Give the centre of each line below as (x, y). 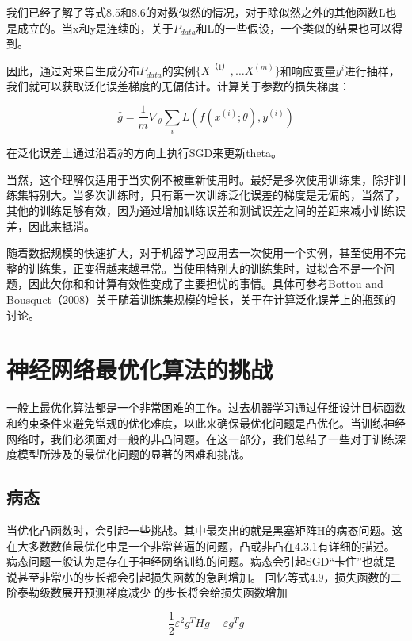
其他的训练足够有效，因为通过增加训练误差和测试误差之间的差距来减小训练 (200, 211)
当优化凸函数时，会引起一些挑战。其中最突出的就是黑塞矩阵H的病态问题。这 (205, 530)
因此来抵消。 (61, 226)
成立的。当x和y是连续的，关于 (95, 27)
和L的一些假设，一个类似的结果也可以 (294, 27)
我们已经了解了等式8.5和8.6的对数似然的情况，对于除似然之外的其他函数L (196, 12)
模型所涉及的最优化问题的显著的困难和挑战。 (134, 454)
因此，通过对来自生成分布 (73, 70)
